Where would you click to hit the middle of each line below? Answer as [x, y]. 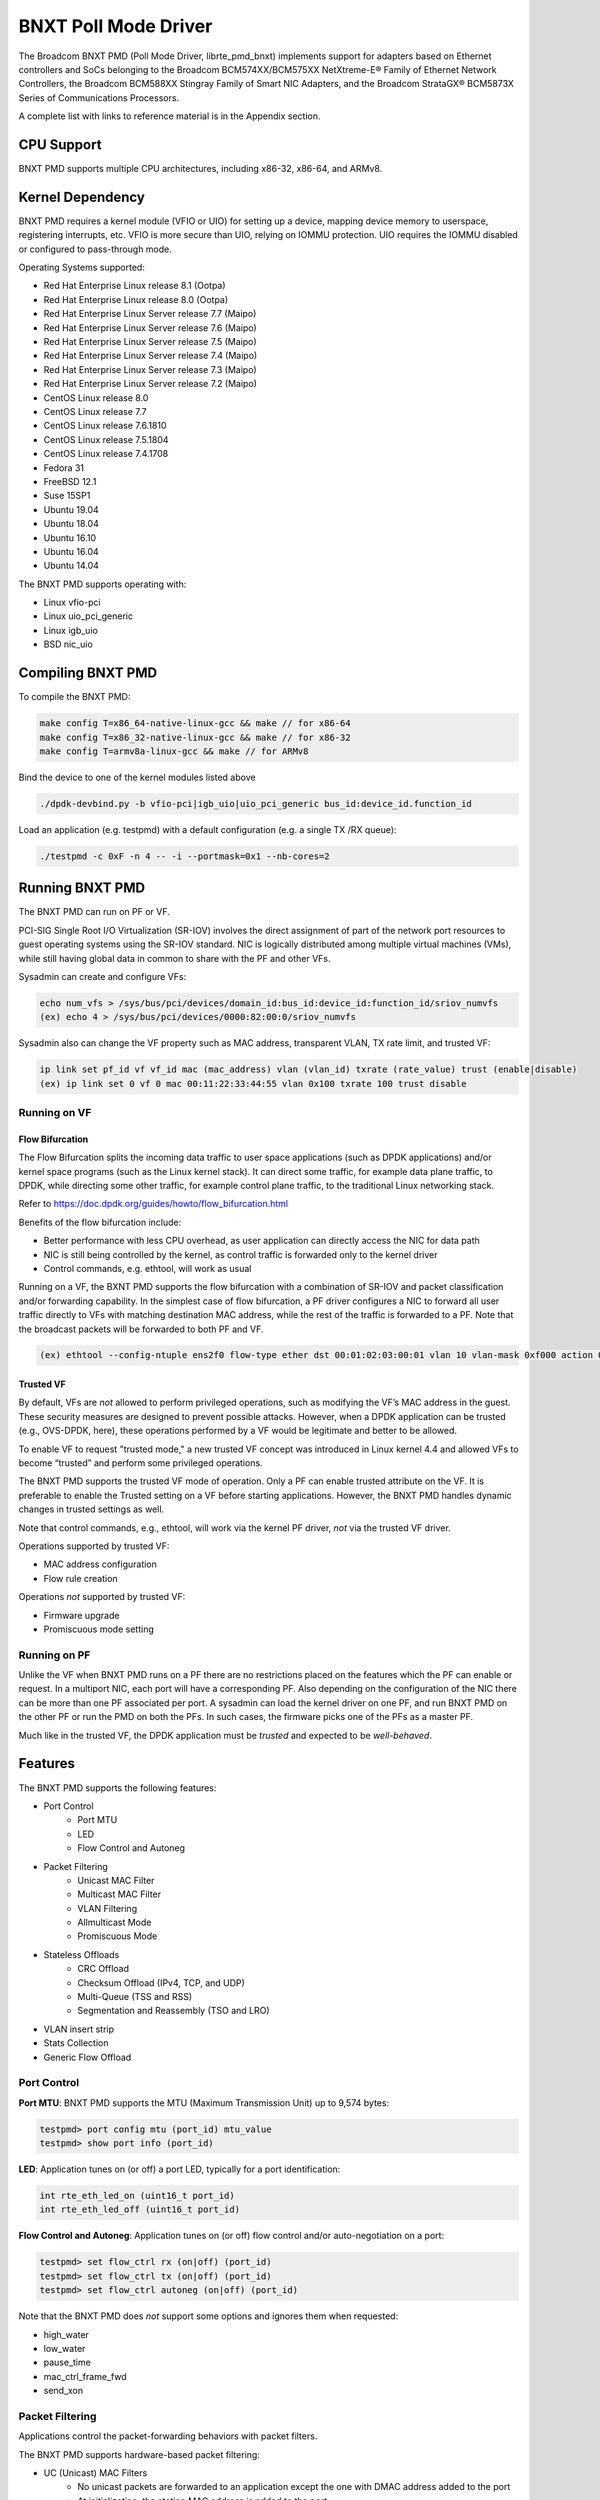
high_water [66, 2334]
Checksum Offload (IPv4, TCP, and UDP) [161, 1982]
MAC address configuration [100, 1564]
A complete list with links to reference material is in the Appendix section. [169, 116]
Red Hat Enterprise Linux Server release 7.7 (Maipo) [150, 314]
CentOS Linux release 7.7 [95, 411]
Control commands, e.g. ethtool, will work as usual [147, 1268]
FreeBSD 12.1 [70, 481]
